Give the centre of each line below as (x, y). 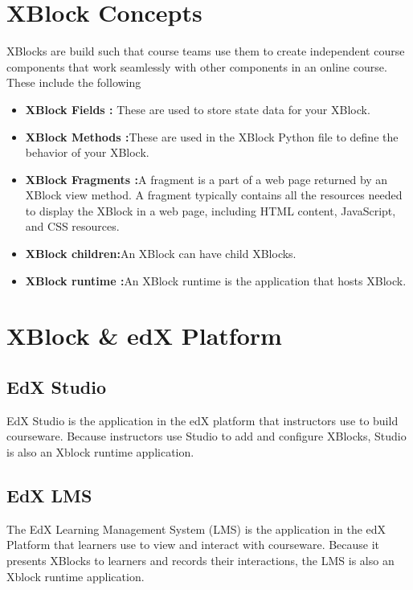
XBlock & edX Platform (144, 336)
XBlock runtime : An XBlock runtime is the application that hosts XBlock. (216, 280)
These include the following (74, 82)
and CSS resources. (72, 226)
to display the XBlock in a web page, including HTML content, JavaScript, (211, 210)
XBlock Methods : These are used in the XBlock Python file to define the (212, 136)
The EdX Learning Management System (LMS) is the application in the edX (196, 529)
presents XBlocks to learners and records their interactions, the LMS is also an (200, 560)
